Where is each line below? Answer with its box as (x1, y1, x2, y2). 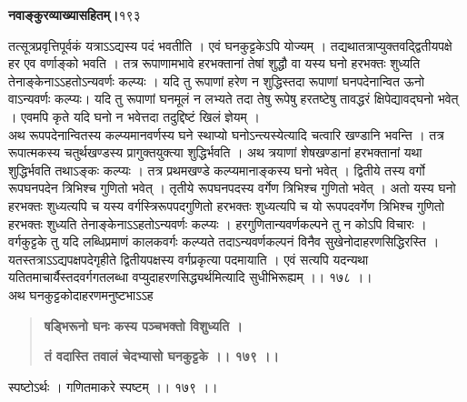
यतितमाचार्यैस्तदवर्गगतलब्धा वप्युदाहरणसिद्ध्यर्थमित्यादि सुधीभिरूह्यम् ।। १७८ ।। (8, 267, 373, 286)
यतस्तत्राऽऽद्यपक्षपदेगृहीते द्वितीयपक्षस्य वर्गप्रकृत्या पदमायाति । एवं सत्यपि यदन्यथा (8, 249, 369, 268)
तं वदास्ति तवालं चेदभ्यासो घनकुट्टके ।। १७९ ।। (44, 347, 279, 366)
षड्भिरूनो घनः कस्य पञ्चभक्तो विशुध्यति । (44, 316, 243, 335)
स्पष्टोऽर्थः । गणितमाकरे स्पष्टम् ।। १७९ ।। (8, 377, 218, 396)
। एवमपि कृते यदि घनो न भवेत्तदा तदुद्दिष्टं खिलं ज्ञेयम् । (8, 106, 260, 126)
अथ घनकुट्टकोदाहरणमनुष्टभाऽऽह (8, 285, 154, 304)
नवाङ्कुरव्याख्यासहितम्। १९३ (8, 5, 141, 24)
